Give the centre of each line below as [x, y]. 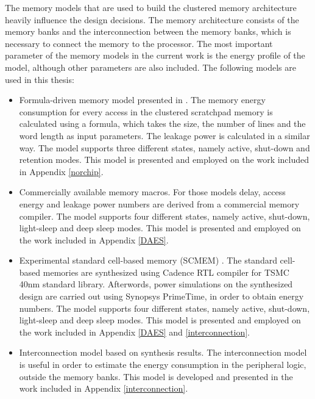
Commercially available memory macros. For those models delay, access [152, 192]
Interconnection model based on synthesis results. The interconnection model [163, 352]
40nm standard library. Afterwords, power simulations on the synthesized [156, 284]
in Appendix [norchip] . [61, 171]
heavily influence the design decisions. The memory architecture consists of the [152, 19]
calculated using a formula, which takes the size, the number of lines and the [162, 124]
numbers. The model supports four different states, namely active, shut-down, [165, 308]
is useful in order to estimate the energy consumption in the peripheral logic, [163, 365]
